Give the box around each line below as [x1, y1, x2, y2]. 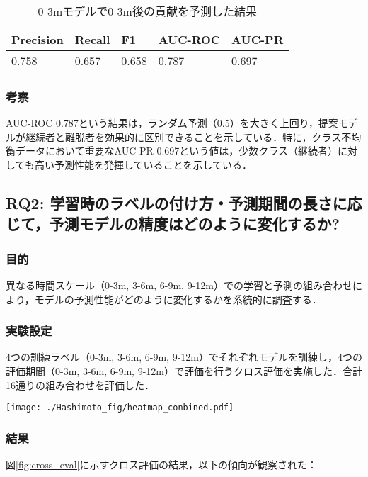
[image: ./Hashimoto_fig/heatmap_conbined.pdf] [6, 403, 234, 413]
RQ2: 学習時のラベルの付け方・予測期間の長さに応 [6, 191, 362, 213]
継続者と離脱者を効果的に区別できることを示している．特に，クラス [25, 129, 342, 144]
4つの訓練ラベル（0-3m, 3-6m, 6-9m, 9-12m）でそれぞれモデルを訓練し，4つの [6, 349, 362, 364]
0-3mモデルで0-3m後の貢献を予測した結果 [38, 3, 257, 19]
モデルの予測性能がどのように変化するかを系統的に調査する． [34, 291, 322, 306]
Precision [11, 31, 64, 47]
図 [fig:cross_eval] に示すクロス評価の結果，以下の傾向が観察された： [6, 457, 318, 472]
